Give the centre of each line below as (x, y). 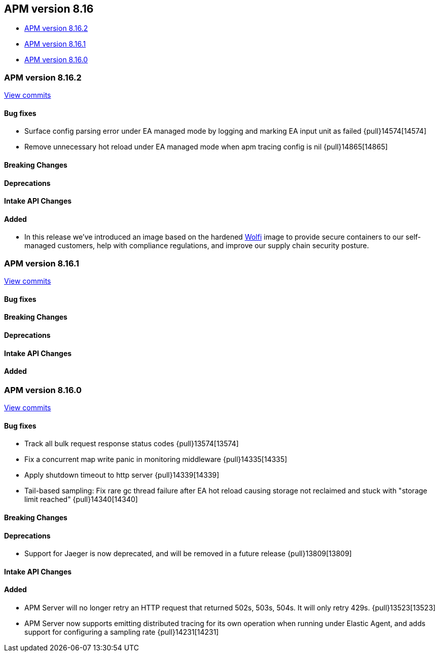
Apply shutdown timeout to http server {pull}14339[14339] (122, 475)
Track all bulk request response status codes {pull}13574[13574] (132, 444)
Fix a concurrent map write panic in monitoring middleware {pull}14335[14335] (156, 459)
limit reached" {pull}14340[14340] (81, 499)
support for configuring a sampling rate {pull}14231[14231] (122, 632)
